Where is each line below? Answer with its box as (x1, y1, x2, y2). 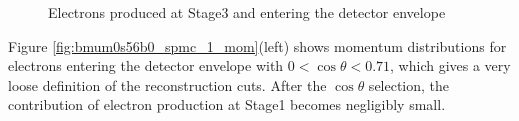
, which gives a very (390, 55, 511, 76)
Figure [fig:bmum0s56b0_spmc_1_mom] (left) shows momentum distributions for (8, 35, 507, 56)
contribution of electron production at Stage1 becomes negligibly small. (8, 94, 446, 115)
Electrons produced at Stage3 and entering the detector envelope (48, 2, 446, 22)
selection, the (368, 74, 450, 95)
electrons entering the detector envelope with (8, 55, 284, 76)
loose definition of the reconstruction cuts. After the (8, 74, 327, 95)
